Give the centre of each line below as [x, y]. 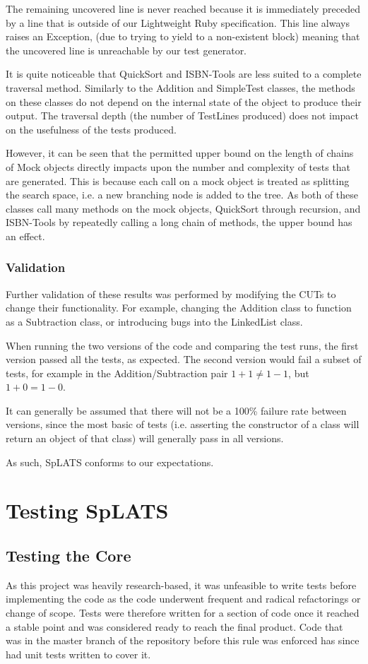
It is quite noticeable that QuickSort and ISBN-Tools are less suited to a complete [184, 74]
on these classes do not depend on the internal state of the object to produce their [184, 101]
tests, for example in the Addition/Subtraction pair [117, 373]
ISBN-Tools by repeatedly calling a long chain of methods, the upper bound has [179, 222]
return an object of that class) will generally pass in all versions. [145, 438]
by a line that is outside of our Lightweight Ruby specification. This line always [178, 22]
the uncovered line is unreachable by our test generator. [126, 50]
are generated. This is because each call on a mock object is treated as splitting [178, 180]
